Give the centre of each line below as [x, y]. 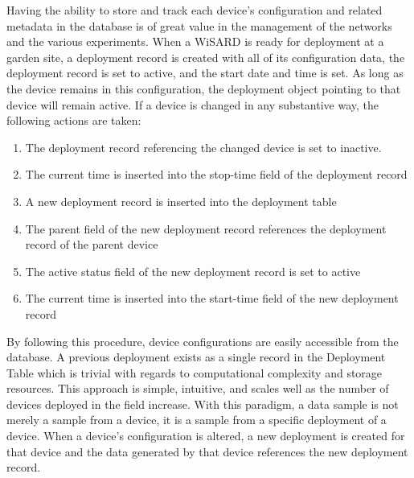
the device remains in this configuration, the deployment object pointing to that [204, 88]
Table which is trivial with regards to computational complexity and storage [195, 372]
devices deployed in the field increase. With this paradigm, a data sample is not [203, 404]
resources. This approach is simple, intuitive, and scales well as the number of [198, 388]
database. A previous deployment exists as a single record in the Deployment [196, 357]
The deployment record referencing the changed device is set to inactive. [203, 147]
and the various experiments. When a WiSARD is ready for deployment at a [195, 41]
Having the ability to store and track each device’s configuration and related [195, 10]
